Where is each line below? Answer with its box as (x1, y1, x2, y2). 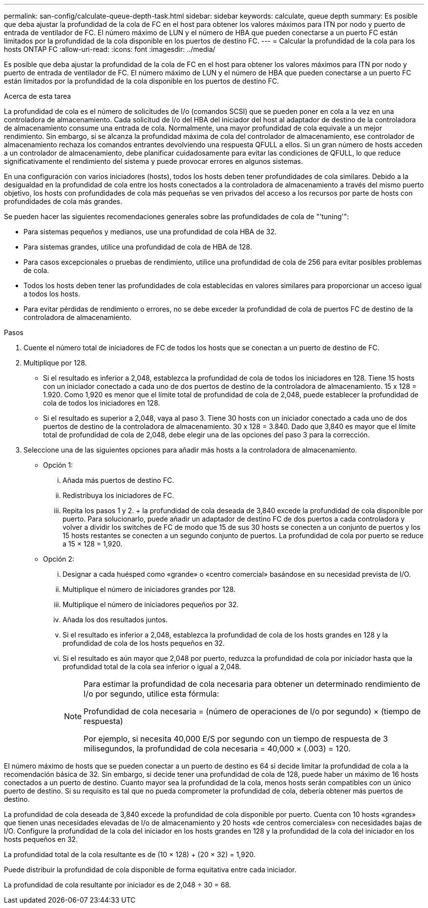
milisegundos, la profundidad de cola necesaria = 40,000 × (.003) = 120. (84, 744, 351, 753)
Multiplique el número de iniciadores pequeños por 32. (63, 600, 239, 609)
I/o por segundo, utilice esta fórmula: (84, 689, 219, 699)
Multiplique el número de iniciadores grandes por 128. (63, 585, 235, 593)
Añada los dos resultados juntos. (63, 615, 168, 624)
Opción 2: (43, 555, 74, 563)
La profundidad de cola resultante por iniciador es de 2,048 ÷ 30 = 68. (4, 881, 231, 889)
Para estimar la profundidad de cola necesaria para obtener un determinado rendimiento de (84, 679, 421, 689)
